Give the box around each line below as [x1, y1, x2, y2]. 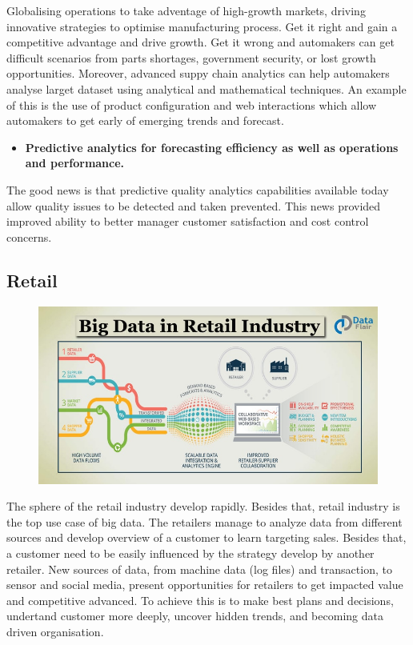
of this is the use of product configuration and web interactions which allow [6, 96, 377, 113]
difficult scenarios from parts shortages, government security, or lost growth [6, 49, 376, 66]
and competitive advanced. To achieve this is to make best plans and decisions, [6, 591, 394, 608]
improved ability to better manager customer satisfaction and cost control [6, 213, 369, 230]
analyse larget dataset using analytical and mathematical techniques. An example [6, 80, 407, 97]
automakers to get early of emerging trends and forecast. [6, 112, 284, 129]
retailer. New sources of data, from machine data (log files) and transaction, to [6, 560, 392, 577]
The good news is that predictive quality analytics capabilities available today [6, 181, 389, 198]
